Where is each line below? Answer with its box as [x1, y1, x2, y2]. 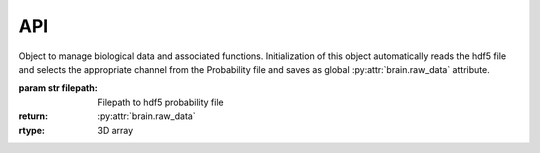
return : [18, 110, 49, 122]
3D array [97, 124, 134, 136]
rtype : [18, 124, 45, 136]
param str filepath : [18, 82, 99, 94]
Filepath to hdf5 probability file [97, 96, 224, 108]
